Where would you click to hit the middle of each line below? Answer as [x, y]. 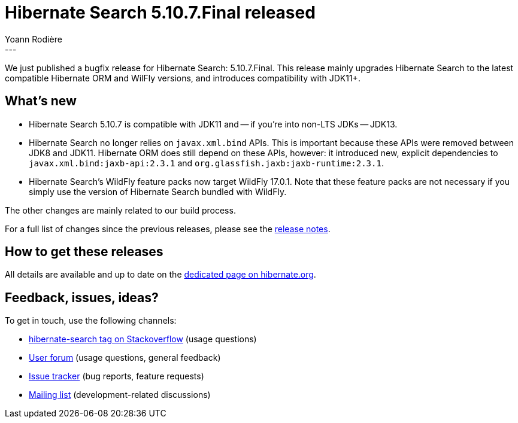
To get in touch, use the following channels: [91, 321]
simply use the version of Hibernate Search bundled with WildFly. [158, 191]
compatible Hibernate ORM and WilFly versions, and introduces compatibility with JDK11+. [183, 78]
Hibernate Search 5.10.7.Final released [160, 13]
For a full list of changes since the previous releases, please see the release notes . [168, 229]
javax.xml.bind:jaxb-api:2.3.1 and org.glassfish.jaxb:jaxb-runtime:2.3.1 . [206, 163]
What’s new [41, 101]
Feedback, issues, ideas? [82, 297]
